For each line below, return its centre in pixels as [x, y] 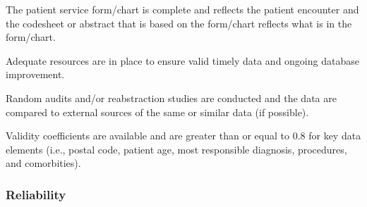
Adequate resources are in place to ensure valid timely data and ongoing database [182, 60]
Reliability [36, 194]
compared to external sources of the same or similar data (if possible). [157, 112]
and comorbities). [43, 163]
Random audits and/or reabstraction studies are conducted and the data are [171, 98]
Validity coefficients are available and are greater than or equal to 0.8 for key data [183, 136]
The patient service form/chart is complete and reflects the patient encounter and [182, 9]
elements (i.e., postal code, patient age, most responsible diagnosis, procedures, [176, 149]
